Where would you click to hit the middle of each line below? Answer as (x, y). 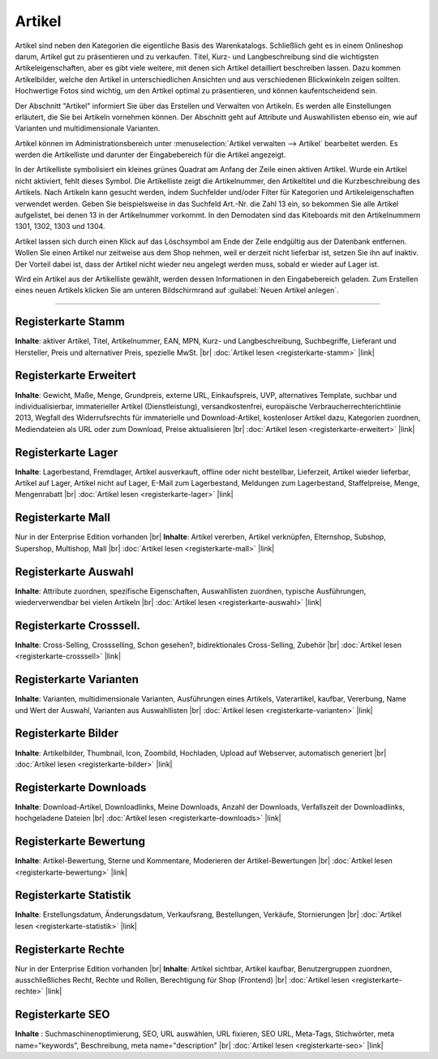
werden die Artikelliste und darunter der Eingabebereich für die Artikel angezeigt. (150, 155)
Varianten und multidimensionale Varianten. (88, 128)
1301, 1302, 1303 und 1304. (60, 227)
